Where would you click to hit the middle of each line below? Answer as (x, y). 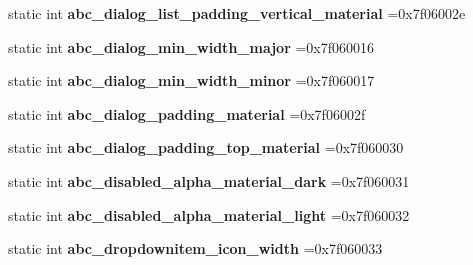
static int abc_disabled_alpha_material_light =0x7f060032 (209, 214)
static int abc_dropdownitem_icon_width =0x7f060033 (195, 248)
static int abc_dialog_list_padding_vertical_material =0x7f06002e (237, 13)
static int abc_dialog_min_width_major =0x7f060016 (191, 46)
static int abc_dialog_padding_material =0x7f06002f (187, 113)
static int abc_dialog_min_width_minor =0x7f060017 (191, 80)
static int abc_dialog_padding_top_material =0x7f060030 (206, 147)
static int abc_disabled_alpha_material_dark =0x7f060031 (209, 180)
